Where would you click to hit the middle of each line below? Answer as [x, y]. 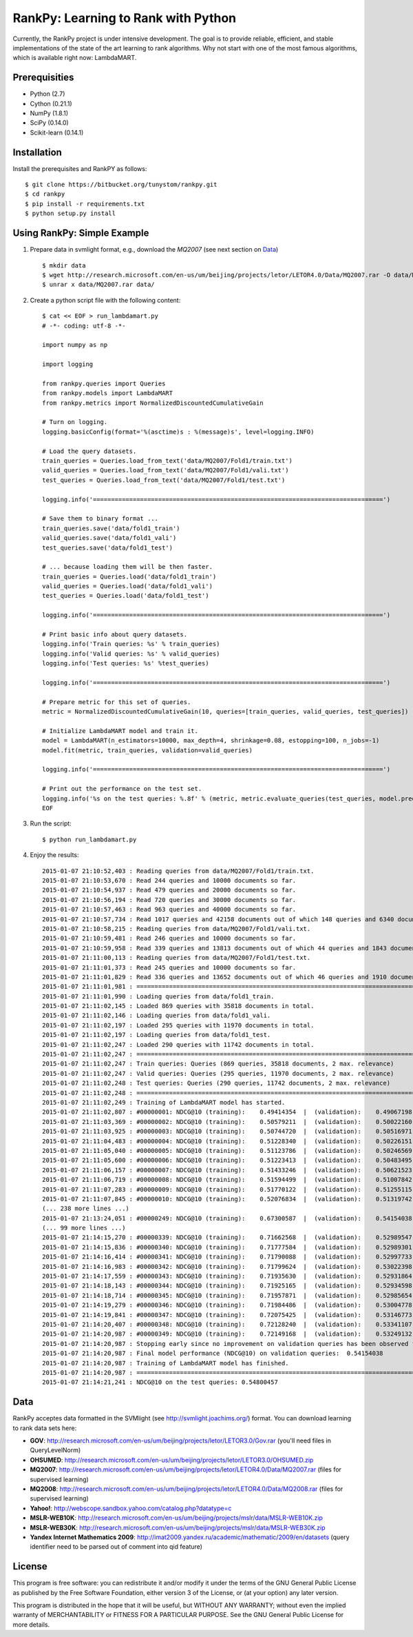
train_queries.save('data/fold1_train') [111, 528]
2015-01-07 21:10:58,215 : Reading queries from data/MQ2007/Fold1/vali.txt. [177, 928]
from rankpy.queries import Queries [104, 383]
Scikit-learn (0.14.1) [57, 132]
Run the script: [51, 823]
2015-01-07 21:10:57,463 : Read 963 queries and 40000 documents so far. [169, 910]
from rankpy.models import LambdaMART [108, 393]
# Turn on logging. [75, 422]
